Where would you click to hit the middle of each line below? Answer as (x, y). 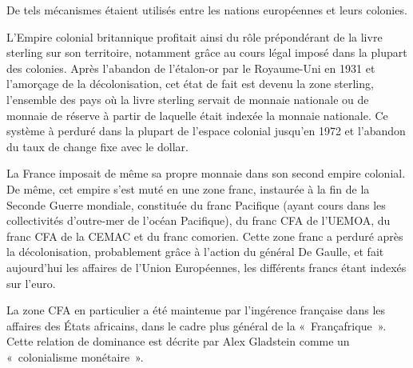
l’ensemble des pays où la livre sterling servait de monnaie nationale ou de (188, 99)
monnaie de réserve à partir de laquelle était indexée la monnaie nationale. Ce (197, 115)
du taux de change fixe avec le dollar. (97, 146)
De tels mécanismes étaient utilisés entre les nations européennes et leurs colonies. (207, 10)
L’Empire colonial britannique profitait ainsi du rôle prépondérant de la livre (195, 36)
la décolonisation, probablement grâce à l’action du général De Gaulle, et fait (195, 252)
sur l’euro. (31, 283)
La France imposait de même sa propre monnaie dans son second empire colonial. (206, 173)
